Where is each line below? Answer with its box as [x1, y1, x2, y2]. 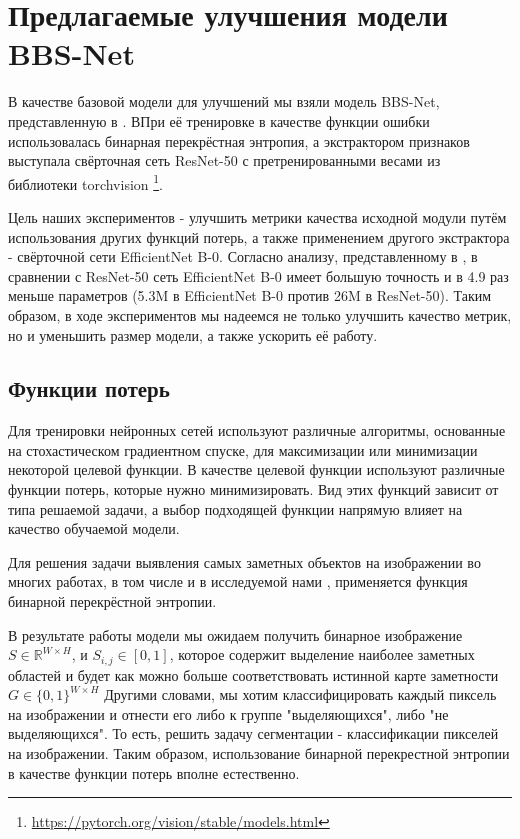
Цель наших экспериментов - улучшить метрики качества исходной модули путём [8, 206, 507, 227]
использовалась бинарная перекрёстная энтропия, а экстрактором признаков [8, 130, 470, 151]
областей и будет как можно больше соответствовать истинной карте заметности [8, 664, 499, 685]
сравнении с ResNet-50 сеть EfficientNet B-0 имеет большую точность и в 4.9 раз [8, 265, 509, 286]
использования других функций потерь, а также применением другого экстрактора [8, 226, 510, 247]
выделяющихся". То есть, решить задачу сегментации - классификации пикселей [8, 723, 499, 744]
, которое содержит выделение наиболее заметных [169, 644, 475, 665]
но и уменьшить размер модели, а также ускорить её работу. [8, 324, 378, 345]
